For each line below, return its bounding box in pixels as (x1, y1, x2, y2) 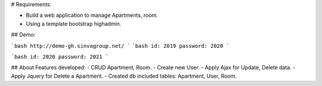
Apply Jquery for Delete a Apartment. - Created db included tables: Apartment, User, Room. (11, 72, 237, 79)
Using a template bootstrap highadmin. (26, 20, 122, 27)
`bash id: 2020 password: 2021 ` (11, 53, 109, 60)
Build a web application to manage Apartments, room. (26, 12, 158, 19)
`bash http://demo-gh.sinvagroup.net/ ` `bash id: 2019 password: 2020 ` (11, 42, 230, 49)
